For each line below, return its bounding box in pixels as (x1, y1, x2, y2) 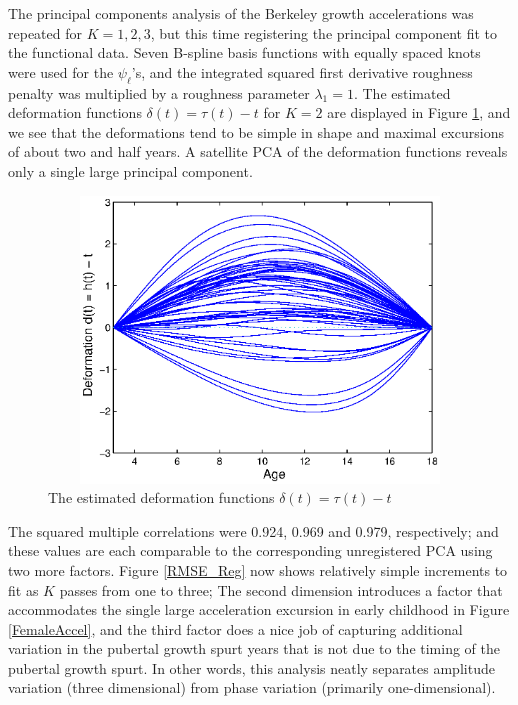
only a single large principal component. (8, 160, 253, 181)
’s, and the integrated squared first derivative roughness (131, 61, 473, 82)
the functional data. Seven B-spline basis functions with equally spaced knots (8, 42, 481, 63)
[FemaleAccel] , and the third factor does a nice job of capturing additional (8, 618, 463, 639)
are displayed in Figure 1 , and (327, 102, 511, 123)
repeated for (8, 22, 82, 43)
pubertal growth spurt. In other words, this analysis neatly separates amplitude (8, 657, 495, 678)
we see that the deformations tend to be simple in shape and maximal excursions (8, 121, 504, 142)
